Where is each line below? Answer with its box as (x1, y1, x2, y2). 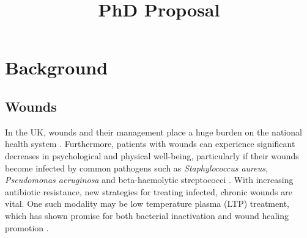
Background (5, 55, 108, 80)
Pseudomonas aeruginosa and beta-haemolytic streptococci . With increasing (5, 173, 294, 186)
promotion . (5, 221, 49, 234)
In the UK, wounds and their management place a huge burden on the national (5, 125, 302, 138)
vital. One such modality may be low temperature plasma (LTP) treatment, (5, 197, 289, 210)
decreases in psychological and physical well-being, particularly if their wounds (5, 149, 299, 162)
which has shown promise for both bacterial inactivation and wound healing (5, 209, 289, 222)
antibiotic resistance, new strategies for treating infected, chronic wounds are (5, 185, 292, 198)
